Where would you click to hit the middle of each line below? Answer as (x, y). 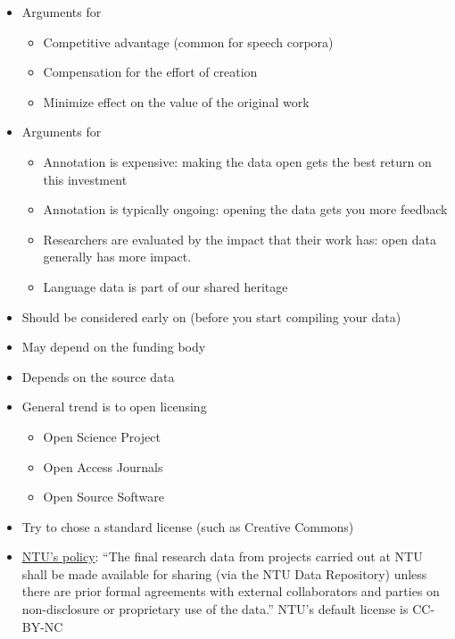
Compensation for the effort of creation (150, 72)
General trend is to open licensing (114, 407)
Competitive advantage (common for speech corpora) (188, 41)
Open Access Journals (103, 466)
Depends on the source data (98, 376)
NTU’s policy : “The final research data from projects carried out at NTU (222, 556)
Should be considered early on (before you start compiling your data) (211, 316)
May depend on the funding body (114, 347)
